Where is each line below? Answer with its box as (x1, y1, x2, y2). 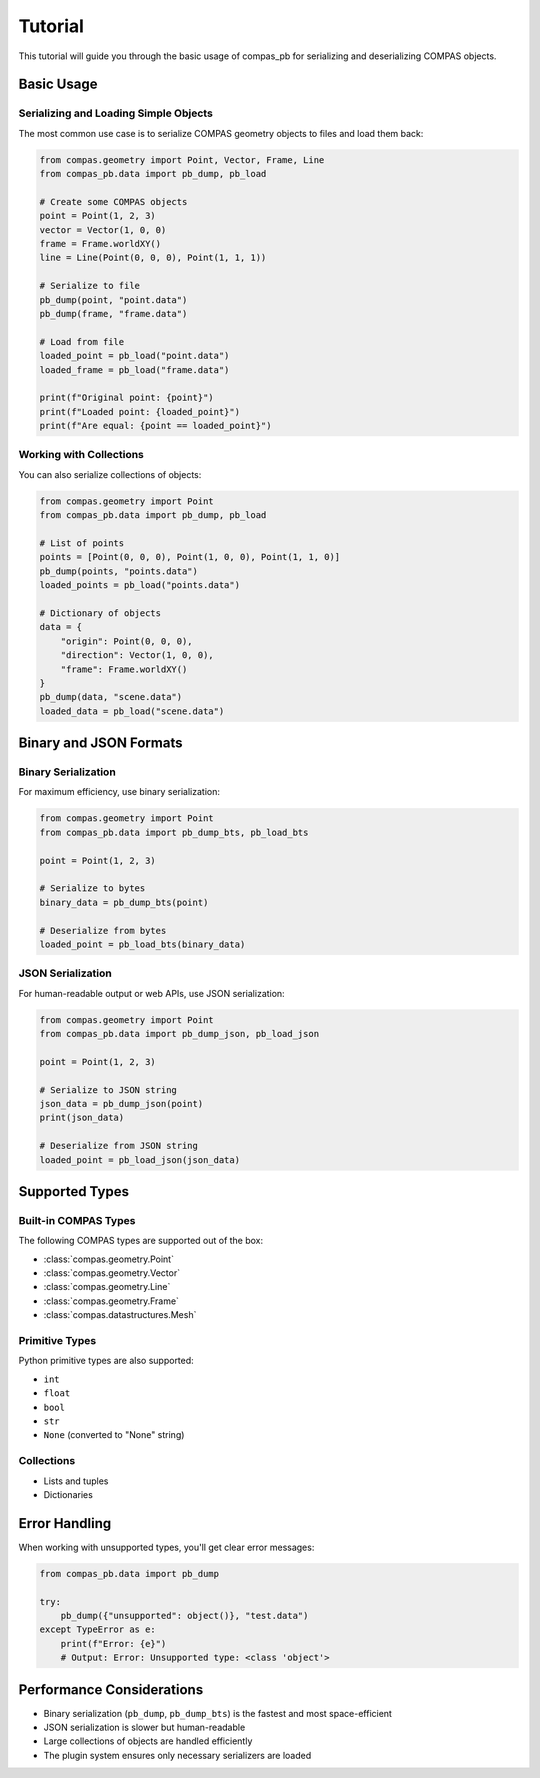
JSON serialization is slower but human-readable (43, 1721, 246, 1734)
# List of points (39, 538, 125, 549)
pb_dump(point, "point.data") (39, 294, 188, 305)
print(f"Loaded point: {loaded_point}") (39, 406, 240, 417)
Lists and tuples (43, 1475, 109, 1487)
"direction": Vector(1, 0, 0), (60, 650, 214, 661)
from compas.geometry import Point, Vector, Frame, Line (39, 154, 325, 165)
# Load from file (39, 336, 125, 347)
